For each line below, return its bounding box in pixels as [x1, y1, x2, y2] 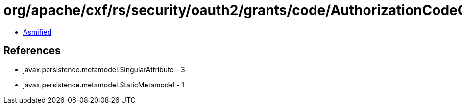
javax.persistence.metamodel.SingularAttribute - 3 [23, 65, 185, 74]
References [3, 44, 61, 57]
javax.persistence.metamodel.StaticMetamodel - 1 [23, 80, 184, 89]
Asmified [23, 27, 52, 36]
